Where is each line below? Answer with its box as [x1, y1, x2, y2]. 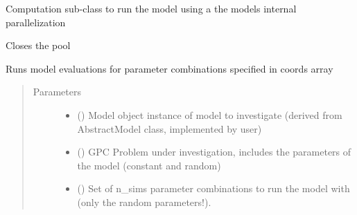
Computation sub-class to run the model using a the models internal [6, 1, 297, 15]
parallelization [6, 15, 66, 29]
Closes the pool [6, 38, 71, 53]
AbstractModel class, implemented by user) [77, 121, 262, 135]
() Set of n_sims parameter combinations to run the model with [77, 181, 350, 196]
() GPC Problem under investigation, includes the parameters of [77, 144, 351, 159]
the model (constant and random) [77, 158, 221, 172]
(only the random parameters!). [77, 194, 211, 209]
